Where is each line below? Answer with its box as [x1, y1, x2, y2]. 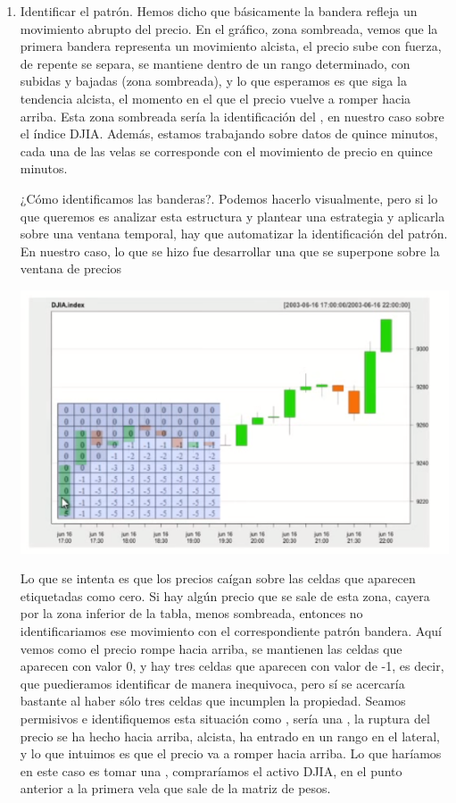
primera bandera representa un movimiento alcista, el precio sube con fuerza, [20, 37, 442, 55]
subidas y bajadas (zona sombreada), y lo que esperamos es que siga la [20, 71, 407, 90]
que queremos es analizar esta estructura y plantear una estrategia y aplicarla [20, 206, 445, 225]
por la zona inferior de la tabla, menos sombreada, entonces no [20, 604, 363, 623]
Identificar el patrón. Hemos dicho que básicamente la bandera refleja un [20, 2, 418, 20]
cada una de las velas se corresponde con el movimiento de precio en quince [20, 141, 433, 160]
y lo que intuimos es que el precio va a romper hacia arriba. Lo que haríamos [20, 744, 442, 763]
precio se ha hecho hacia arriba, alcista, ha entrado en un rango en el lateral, [20, 726, 440, 745]
